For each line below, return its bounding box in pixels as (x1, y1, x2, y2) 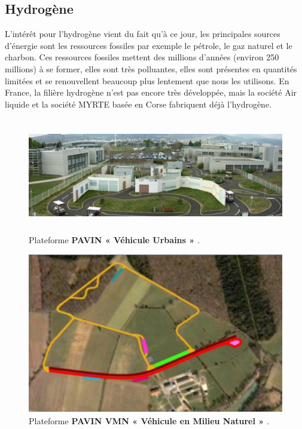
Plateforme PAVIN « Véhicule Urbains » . (29, 233, 200, 246)
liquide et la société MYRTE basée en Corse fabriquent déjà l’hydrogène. (5, 97, 272, 110)
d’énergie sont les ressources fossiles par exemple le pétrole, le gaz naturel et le (5, 39, 292, 51)
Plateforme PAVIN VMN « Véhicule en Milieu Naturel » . (29, 414, 269, 427)
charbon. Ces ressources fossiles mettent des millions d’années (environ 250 (5, 51, 279, 63)
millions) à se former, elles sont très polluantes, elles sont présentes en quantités (5, 62, 297, 75)
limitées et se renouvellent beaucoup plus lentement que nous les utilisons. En (5, 74, 289, 87)
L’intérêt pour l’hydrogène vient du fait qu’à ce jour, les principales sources (5, 27, 280, 40)
